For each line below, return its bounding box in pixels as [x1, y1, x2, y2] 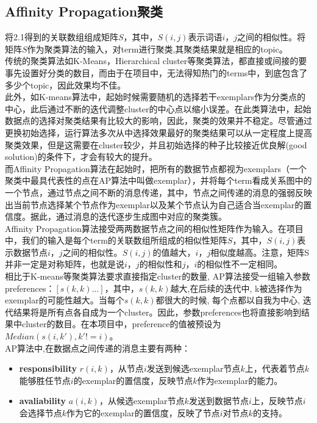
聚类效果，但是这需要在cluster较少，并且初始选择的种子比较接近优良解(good [5, 138, 307, 151]
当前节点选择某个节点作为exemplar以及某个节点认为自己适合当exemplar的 [13, 198, 304, 211]
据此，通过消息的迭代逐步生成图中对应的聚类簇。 [30, 210, 227, 223]
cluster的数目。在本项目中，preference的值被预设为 [21, 317, 221, 330]
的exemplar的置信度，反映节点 [73, 374, 193, 386]
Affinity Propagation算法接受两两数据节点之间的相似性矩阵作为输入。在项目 [5, 222, 304, 234]
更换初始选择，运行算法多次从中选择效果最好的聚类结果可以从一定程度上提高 [5, 126, 312, 139]
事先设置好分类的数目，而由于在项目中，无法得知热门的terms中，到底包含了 [5, 66, 308, 79]
